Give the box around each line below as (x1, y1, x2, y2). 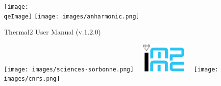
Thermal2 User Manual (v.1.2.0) (4, 27, 101, 37)
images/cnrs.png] (4, 75, 60, 83)
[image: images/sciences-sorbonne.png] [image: (4, 66, 219, 73)
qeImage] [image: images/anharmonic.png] (4, 13, 140, 20)
